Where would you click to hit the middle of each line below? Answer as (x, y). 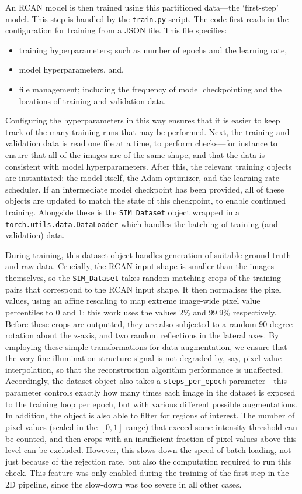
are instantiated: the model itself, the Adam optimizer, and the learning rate (142, 178)
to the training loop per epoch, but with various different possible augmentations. (151, 404)
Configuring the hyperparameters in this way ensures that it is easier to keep (143, 120)
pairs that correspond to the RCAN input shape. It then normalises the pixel (143, 289)
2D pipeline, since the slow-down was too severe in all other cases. (124, 484)
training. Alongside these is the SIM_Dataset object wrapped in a (123, 212)
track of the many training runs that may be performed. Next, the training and (147, 131)
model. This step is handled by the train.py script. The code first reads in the (147, 18)
